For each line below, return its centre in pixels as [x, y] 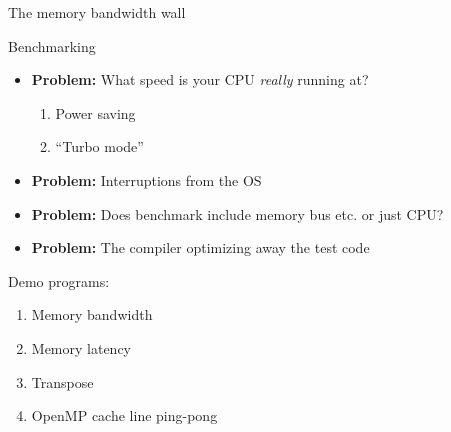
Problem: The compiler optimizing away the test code [200, 247]
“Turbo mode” [99, 146]
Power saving [95, 112]
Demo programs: [59, 280]
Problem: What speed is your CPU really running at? [200, 79]
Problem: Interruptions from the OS [146, 179]
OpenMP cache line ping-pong [124, 415]
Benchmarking [52, 45]
